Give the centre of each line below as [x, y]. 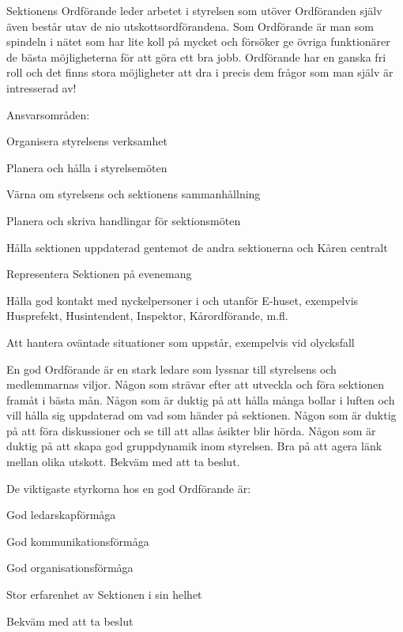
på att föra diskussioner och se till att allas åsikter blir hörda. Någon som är [191, 430]
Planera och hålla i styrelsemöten [87, 167]
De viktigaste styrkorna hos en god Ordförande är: [129, 488]
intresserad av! [41, 87]
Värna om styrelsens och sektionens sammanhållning [134, 194]
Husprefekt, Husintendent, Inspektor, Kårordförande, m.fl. [147, 316]
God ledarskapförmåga [61, 515]
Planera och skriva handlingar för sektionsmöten [124, 220]
